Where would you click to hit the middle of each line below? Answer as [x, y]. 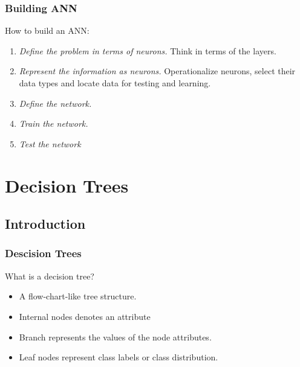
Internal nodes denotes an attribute [85, 316]
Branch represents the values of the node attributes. [115, 337]
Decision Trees [67, 185]
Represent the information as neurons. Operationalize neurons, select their [157, 71]
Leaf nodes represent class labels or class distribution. [119, 357]
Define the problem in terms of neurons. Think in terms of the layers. [148, 50]
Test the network [50, 143]
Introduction [45, 224]
